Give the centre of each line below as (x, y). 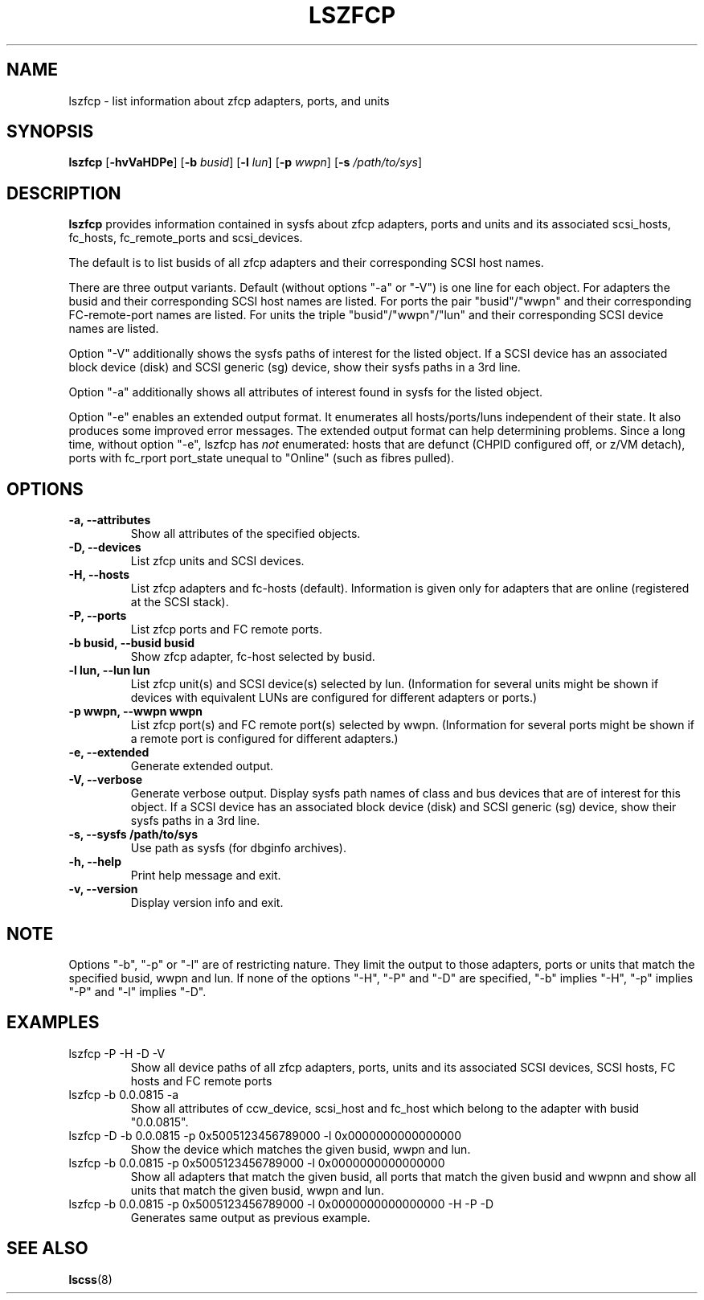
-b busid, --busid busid (132, 643)
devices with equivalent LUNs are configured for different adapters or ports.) (334, 698)
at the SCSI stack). (180, 602)
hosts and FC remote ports (201, 1081)
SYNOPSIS (50, 132)
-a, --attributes (110, 520)
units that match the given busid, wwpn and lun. (257, 1190)
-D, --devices (105, 547)
